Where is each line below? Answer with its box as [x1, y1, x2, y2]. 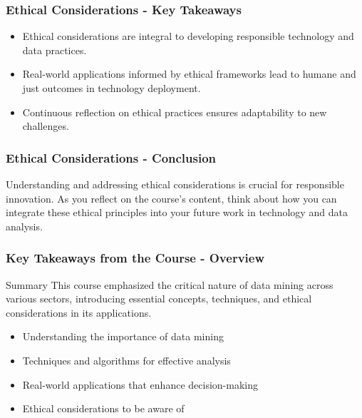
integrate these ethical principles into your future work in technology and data [6, 205, 348, 220]
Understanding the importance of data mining [22, 329, 224, 344]
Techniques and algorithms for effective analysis [22, 352, 231, 367]
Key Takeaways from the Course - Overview [6, 249, 265, 267]
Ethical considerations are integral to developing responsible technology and [22, 29, 354, 44]
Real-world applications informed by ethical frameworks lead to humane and [22, 66, 356, 81]
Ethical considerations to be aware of [22, 401, 185, 416]
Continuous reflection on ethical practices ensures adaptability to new [22, 104, 327, 119]
